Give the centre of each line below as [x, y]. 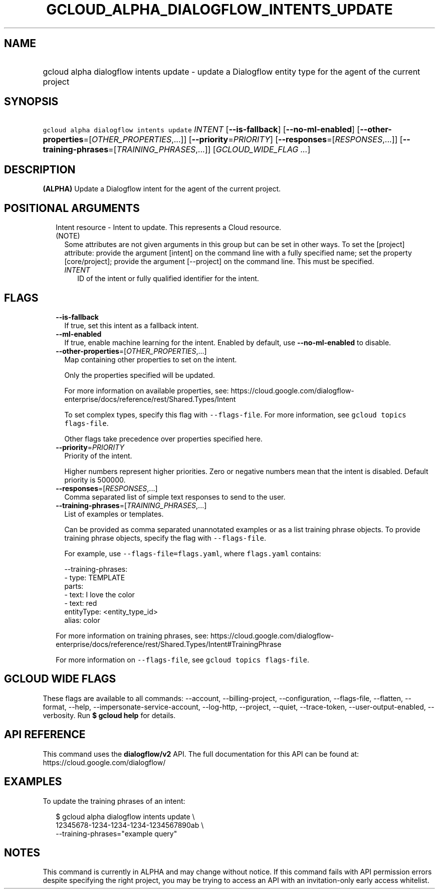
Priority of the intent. [98, 456]
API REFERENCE [45, 735]
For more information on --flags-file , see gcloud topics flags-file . [183, 659]
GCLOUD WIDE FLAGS [60, 679]
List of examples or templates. [114, 514]
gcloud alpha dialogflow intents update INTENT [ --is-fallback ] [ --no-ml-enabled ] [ [201, 130]
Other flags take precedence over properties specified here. [163, 438]
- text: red [81, 603]
